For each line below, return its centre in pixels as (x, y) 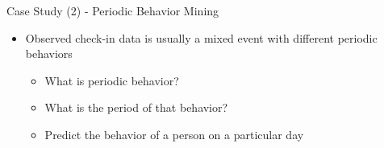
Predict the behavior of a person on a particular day (174, 134)
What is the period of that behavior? (136, 107)
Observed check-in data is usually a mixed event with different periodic (201, 37)
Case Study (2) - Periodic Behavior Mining (113, 10)
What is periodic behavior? (112, 80)
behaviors (49, 53)
